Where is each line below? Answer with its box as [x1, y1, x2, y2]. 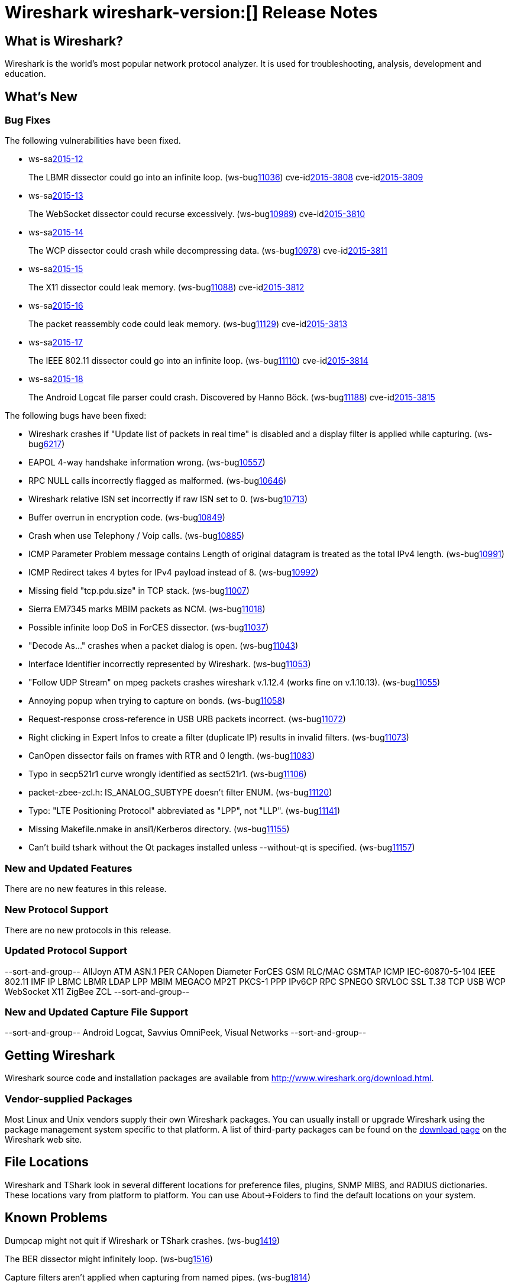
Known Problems [5, 1210, 108, 1225]
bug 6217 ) [28, 439, 65, 450]
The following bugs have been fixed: [5, 410, 147, 421]
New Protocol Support [5, 903, 109, 916]
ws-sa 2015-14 [28, 227, 84, 238]
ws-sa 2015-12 [28, 154, 83, 164]
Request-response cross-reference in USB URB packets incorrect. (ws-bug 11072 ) [28, 714, 346, 725]
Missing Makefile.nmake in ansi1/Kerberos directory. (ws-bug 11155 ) [28, 824, 290, 835]
